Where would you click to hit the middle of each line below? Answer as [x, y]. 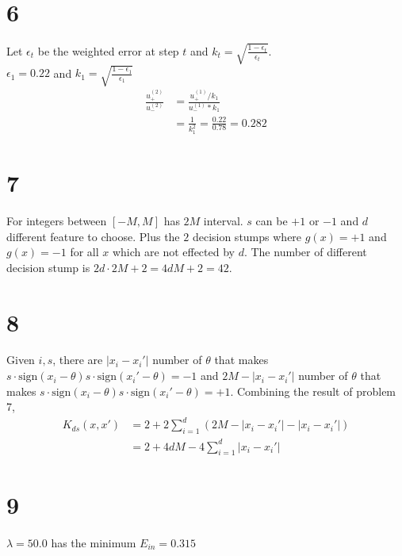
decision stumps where [247, 236]
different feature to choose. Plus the [93, 236]
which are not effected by [173, 252]
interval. [223, 220]
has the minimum [94, 542]
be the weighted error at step [108, 50]
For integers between [57, 220]
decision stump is [48, 267]
